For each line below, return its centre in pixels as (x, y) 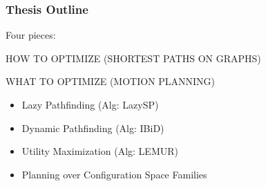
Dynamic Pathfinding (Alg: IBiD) (93, 128)
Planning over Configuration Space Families (114, 174)
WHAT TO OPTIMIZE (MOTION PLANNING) (111, 81)
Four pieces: (31, 35)
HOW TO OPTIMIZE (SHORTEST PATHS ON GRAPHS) (133, 58)
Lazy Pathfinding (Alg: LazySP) (90, 104)
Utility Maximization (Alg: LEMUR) (100, 151)
